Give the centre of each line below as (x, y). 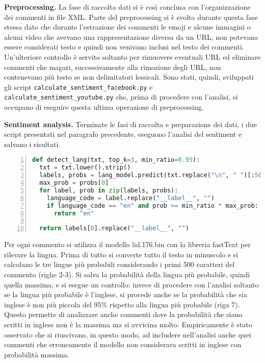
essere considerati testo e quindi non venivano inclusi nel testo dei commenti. (124, 47)
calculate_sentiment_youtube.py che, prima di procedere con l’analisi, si (121, 97)
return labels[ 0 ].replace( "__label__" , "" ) (114, 228)
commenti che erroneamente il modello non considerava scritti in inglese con (123, 344)
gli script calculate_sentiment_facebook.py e (78, 87)
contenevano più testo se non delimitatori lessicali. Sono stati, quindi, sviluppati (129, 77)
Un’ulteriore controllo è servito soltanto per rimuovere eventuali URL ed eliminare (132, 56)
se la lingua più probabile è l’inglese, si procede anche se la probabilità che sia (126, 294)
